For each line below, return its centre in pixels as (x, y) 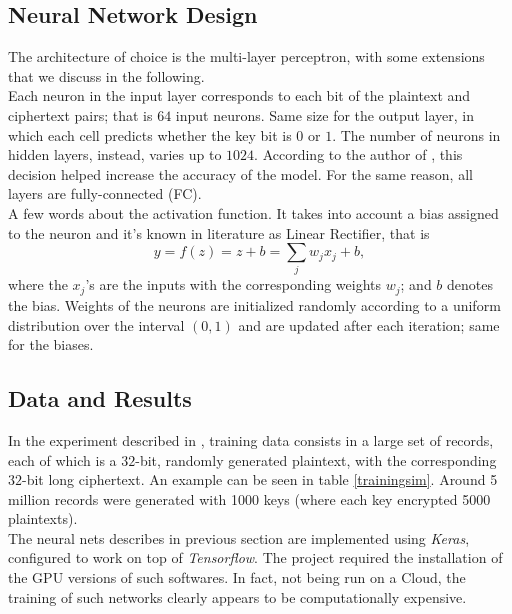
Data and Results (100, 398)
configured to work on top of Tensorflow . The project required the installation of (255, 557)
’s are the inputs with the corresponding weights (233, 284)
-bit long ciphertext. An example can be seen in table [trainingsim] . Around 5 (260, 479)
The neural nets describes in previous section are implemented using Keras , (239, 537)
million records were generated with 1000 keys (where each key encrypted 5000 (249, 498)
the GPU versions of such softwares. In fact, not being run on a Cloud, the (237, 577)
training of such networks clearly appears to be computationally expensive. (237, 596)
